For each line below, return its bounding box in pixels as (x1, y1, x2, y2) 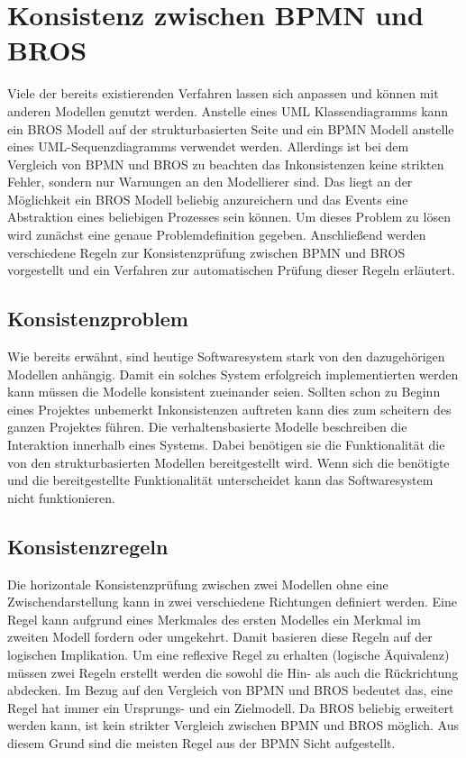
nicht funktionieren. (7, 488, 115, 507)
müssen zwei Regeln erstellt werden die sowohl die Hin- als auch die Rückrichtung (7, 662, 459, 681)
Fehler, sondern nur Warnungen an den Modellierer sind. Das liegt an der (7, 172, 413, 191)
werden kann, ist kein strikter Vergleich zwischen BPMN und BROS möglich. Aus (7, 716, 459, 735)
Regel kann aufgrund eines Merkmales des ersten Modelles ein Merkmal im (7, 609, 421, 628)
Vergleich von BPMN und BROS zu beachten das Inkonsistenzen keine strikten (7, 154, 444, 173)
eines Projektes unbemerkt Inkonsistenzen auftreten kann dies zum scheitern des (7, 399, 452, 418)
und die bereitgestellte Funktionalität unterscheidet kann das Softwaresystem (7, 470, 434, 489)
